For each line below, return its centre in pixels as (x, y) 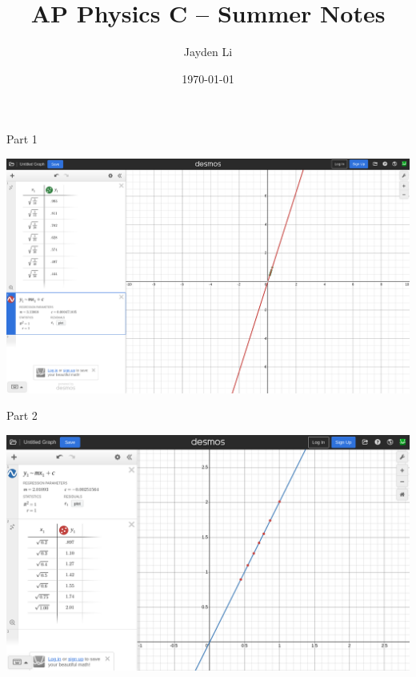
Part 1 (22, 139)
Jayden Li (208, 52)
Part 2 (22, 415)
